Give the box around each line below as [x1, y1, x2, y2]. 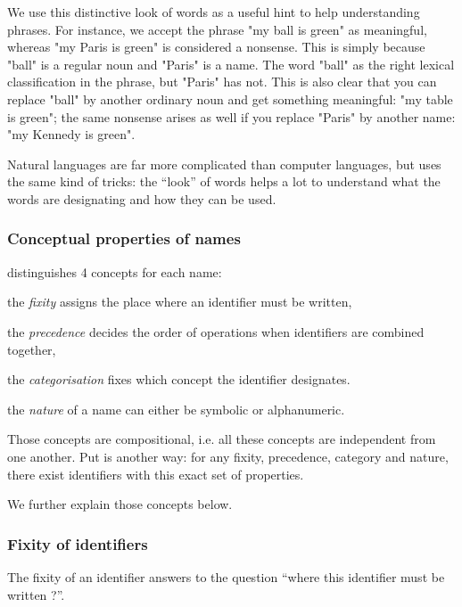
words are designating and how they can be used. [7, 189, 276, 208]
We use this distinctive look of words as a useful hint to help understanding [7, 3, 420, 21]
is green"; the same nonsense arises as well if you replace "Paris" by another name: [7, 107, 456, 126]
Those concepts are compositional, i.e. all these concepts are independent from [7, 430, 436, 448]
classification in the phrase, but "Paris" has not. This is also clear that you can [7, 72, 437, 91]
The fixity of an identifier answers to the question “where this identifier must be [7, 567, 445, 586]
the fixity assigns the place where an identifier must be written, [7, 292, 352, 311]
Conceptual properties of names [7, 227, 241, 250]
